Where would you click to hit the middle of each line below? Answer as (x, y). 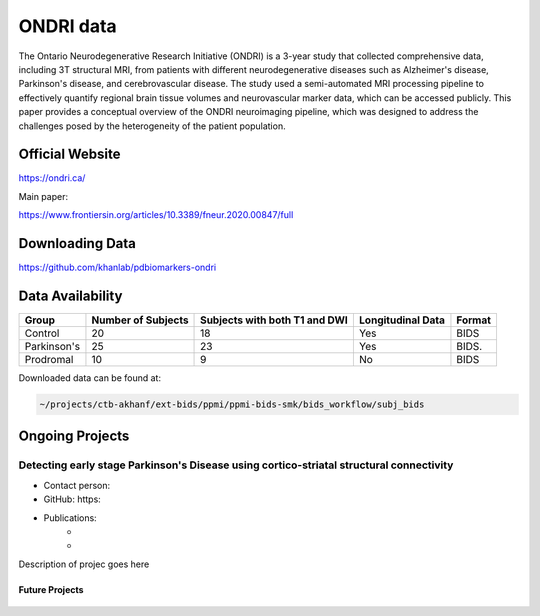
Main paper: (43, 196)
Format (474, 320)
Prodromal (49, 359)
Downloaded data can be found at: (90, 378)
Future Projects (51, 589)
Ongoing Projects (74, 436)
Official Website (69, 154)
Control (42, 333)
